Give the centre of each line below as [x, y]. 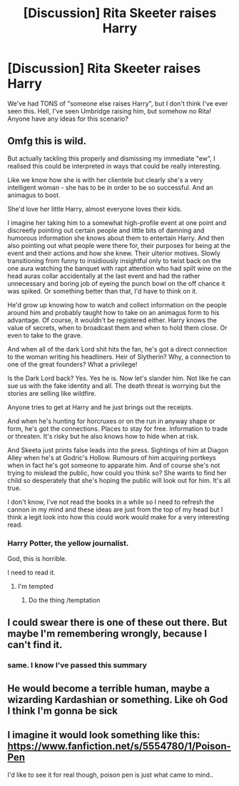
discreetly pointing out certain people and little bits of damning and [106, 230]
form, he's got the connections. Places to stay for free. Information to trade [118, 428]
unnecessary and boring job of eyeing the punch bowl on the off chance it [116, 283]
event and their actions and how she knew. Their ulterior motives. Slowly [114, 253]
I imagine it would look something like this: [104, 735]
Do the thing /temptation [64, 600]
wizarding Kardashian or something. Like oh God [118, 699]
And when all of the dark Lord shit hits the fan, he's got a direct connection [117, 349]
